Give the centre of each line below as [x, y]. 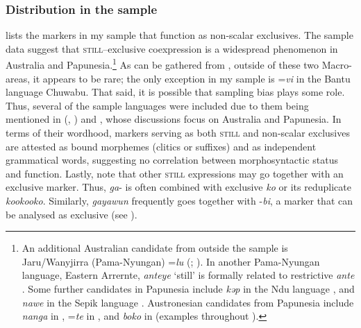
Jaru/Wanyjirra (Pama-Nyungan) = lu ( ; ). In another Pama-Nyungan [171, 261]
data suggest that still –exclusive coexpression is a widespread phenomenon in [172, 48]
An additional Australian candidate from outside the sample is [155, 248]
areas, [18, 78]
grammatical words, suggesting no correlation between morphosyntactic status [172, 160]
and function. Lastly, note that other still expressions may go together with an [175, 173]
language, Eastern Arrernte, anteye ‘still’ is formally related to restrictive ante [188, 275]
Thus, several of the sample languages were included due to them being [157, 105]
